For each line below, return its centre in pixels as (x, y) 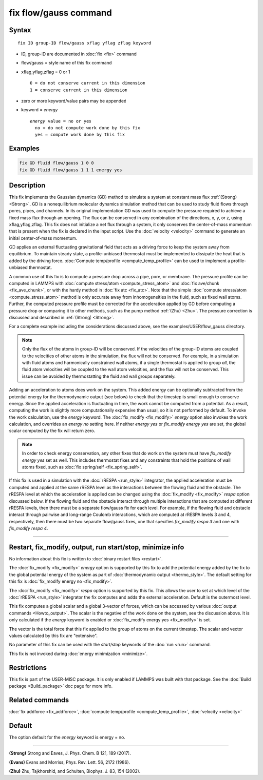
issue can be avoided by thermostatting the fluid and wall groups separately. (99, 376)
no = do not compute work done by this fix (88, 128)
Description (27, 185)
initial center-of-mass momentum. (43, 238)
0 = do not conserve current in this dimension (88, 83)
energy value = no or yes (61, 121)
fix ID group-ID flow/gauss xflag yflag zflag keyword (85, 43)
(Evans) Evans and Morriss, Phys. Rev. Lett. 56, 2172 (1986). (69, 762)
